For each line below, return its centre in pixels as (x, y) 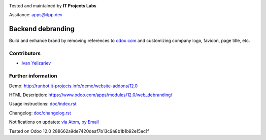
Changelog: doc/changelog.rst (40, 113)
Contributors (25, 53)
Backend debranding (42, 29)
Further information (33, 76)
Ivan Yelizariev (36, 63)
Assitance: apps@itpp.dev (36, 15)
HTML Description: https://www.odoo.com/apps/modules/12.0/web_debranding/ (91, 95)
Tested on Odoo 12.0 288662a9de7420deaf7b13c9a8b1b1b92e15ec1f (79, 131)
